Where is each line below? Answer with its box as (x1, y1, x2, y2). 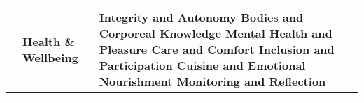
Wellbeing (22, 49, 78, 65)
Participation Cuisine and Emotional (99, 57, 306, 73)
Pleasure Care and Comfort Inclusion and (99, 41, 335, 57)
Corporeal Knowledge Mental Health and (99, 25, 332, 41)
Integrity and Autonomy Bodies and (99, 9, 304, 25)
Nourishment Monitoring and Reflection (99, 73, 326, 89)
